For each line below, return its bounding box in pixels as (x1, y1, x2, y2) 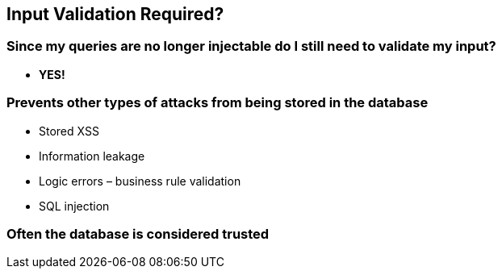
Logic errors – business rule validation (39, 173, 241, 188)
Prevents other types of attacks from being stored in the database (6, 94, 429, 111)
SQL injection (39, 198, 110, 213)
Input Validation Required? (6, 4, 224, 24)
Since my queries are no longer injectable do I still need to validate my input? (6, 38, 496, 55)
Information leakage (39, 148, 145, 163)
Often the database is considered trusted (6, 225, 270, 242)
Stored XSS (39, 123, 99, 138)
